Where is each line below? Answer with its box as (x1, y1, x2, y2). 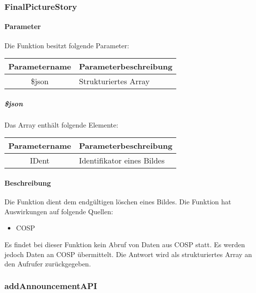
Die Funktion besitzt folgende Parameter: (4, 40, 129, 50)
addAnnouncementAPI (4, 279, 97, 292)
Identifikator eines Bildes (79, 155, 165, 166)
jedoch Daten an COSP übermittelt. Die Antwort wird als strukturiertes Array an (4, 249, 252, 259)
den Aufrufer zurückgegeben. (4, 259, 91, 269)
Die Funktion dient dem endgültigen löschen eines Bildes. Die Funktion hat (4, 196, 231, 207)
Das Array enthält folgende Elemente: (4, 119, 119, 130)
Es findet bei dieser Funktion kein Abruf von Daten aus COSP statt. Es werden (4, 239, 245, 249)
